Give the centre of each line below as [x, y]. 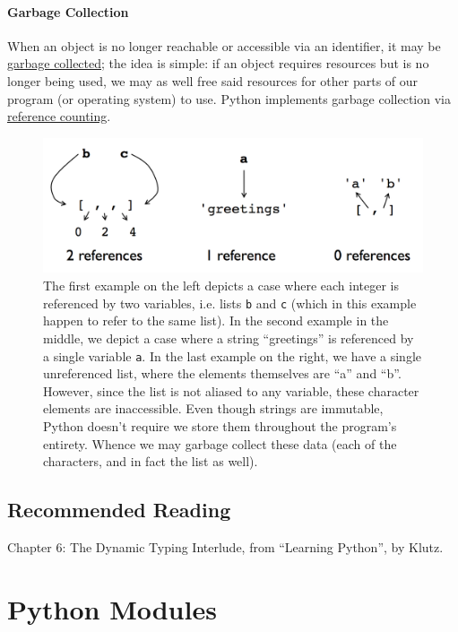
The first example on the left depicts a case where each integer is [221, 286]
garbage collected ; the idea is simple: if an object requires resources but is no [218, 63]
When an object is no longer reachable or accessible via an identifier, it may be [224, 45]
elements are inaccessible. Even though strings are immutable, [213, 408]
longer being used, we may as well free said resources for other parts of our [213, 80]
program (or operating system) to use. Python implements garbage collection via [229, 98]
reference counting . [59, 116]
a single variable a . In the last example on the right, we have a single [232, 355]
